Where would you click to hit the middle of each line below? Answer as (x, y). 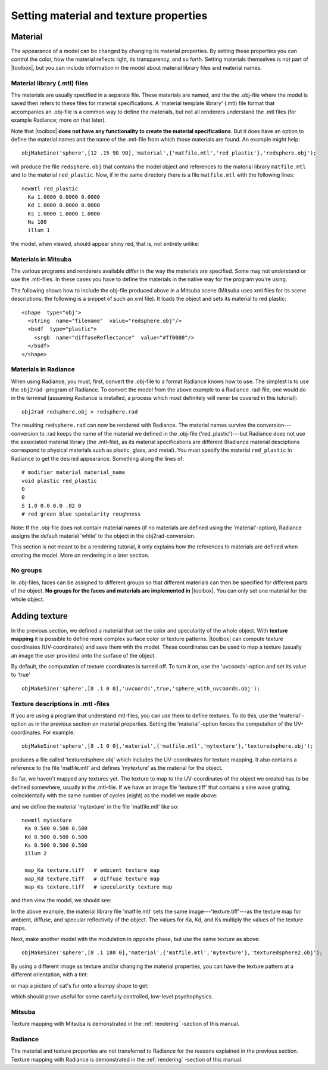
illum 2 (36, 854)
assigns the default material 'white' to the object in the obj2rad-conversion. (103, 536)
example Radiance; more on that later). (59, 120)
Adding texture (40, 616)
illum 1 (39, 230)
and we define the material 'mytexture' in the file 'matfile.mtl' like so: (95, 806)
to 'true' (21, 675)
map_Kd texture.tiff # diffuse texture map (92, 878)
